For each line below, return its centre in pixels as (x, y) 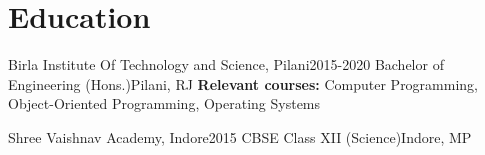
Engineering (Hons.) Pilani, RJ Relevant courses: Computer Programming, (243, 83)
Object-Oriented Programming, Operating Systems (164, 103)
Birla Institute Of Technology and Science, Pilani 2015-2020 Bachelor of (226, 64)
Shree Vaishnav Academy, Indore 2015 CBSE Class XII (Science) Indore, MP (240, 136)
